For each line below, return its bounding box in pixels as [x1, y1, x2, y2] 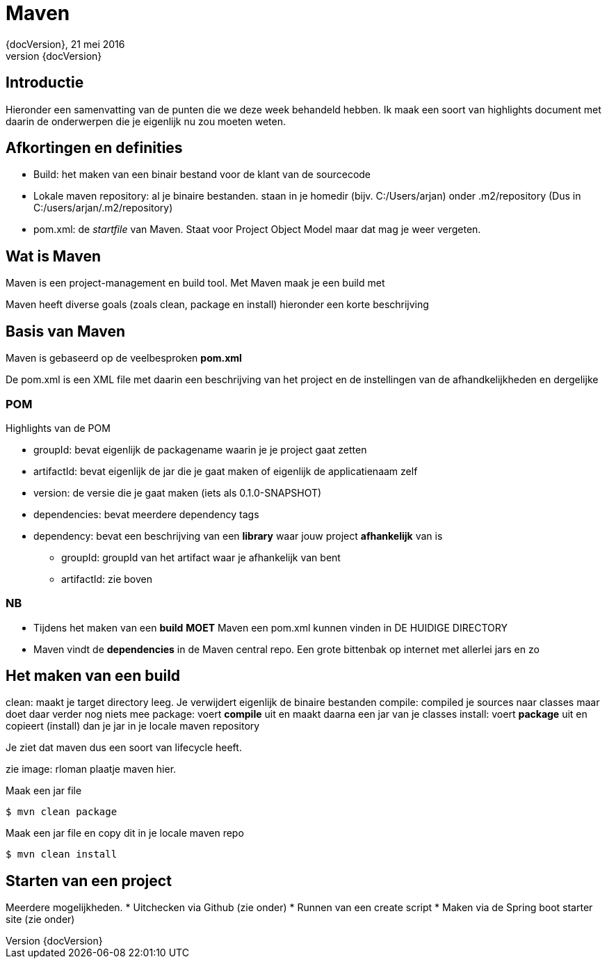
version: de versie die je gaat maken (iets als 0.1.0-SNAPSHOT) [33, 486, 322, 499]
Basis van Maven [6, 322, 126, 340]
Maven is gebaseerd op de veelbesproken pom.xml [6, 352, 242, 364]
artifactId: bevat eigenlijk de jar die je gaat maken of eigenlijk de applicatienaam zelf [33, 465, 418, 477]
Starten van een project [6, 871, 172, 890]
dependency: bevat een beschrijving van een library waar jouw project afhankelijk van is [33, 529, 443, 542]
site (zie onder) [6, 913, 75, 926]
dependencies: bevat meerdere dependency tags [33, 508, 259, 520]
